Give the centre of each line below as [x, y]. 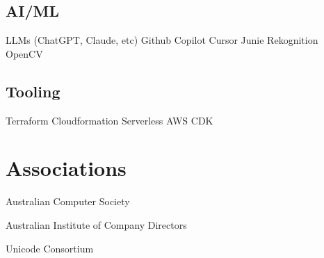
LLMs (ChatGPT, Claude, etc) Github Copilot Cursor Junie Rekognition [162, 40]
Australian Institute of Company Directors [96, 224]
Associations [66, 168]
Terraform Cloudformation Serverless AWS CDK [110, 120]
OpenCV [24, 53]
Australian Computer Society [68, 201]
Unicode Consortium [50, 248]
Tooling [33, 91]
